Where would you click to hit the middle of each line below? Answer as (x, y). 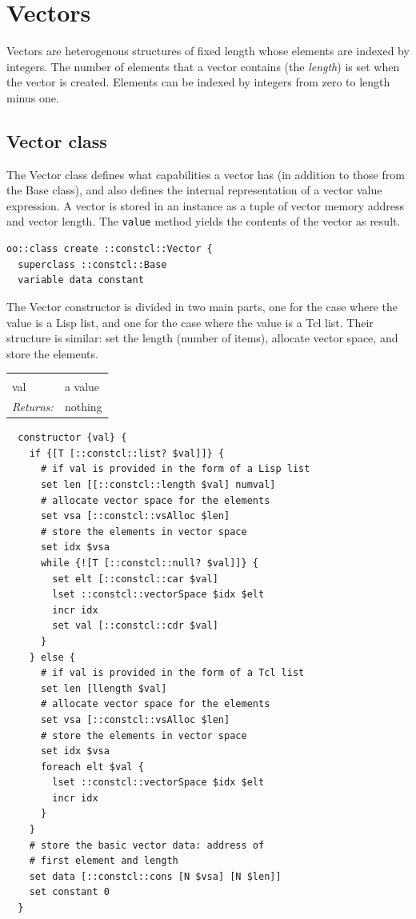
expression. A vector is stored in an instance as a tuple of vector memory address (206, 205)
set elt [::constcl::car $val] (135, 579)
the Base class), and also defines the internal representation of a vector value (194, 190)
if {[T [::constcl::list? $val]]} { (127, 453)
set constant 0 (69, 892)
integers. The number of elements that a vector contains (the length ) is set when (203, 66)
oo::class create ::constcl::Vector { (110, 249)
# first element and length (104, 861)
